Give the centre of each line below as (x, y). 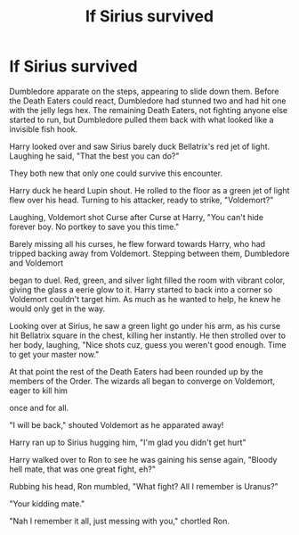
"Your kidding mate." (47, 503)
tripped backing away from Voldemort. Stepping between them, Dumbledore (149, 253)
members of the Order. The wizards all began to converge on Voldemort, (142, 381)
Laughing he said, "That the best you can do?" (94, 156)
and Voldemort (36, 263)
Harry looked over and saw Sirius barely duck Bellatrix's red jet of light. (139, 146)
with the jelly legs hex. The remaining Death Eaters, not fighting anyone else (148, 110)
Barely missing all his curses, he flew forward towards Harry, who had (137, 243)
